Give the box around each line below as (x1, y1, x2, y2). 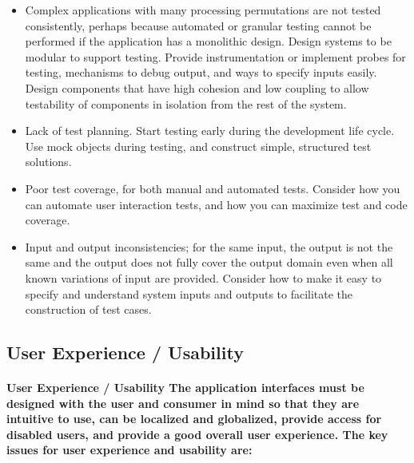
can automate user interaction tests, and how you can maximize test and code (25, 196, 408, 212)
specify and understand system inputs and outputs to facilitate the (25, 285, 353, 302)
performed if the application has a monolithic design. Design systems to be (25, 33, 392, 49)
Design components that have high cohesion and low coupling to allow (25, 79, 369, 96)
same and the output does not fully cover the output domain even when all (25, 254, 393, 271)
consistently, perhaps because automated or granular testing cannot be (25, 17, 372, 34)
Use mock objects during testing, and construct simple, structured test (25, 137, 372, 154)
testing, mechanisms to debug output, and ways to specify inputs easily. (25, 64, 377, 81)
